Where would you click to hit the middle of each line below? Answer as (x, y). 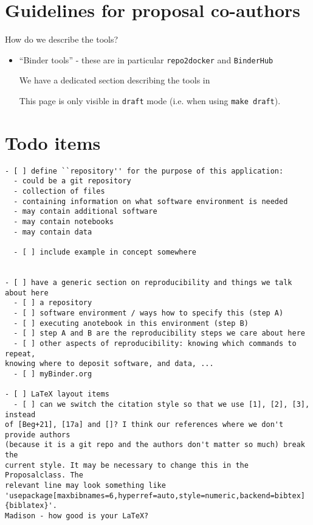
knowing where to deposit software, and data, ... (109, 364)
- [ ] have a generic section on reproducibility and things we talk (149, 282)
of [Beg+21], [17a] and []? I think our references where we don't (144, 425)
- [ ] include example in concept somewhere (105, 252)
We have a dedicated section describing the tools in (115, 80)
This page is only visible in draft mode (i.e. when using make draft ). (150, 100)
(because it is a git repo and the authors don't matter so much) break (155, 445)
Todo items (53, 142)
